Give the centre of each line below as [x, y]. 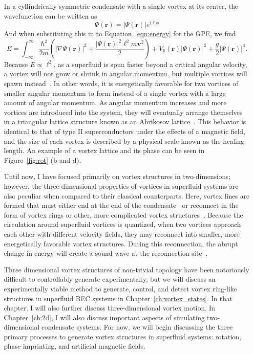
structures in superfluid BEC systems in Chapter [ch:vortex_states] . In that [118, 298]
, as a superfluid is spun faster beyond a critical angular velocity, [150, 64]
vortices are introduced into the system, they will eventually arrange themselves [123, 112]
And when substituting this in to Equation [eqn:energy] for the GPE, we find [120, 33]
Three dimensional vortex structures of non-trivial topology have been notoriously [127, 269]
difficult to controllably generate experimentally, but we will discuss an [110, 279]
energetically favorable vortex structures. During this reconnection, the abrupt [121, 243]
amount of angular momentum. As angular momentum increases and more [115, 102]
